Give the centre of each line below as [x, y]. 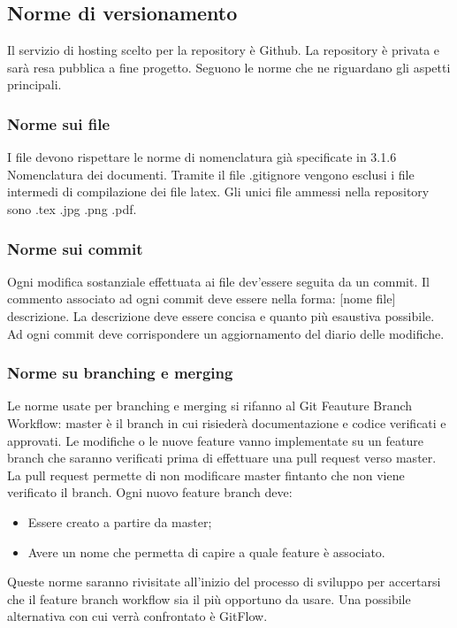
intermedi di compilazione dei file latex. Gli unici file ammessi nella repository [218, 191]
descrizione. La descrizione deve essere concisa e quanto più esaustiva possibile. [221, 315]
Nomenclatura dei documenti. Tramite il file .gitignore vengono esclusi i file [211, 174]
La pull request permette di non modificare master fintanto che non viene [206, 475]
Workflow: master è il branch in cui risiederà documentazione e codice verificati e [227, 422]
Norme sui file [59, 123]
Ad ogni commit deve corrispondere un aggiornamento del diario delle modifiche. [226, 333]
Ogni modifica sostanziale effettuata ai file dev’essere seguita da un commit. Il [218, 281]
